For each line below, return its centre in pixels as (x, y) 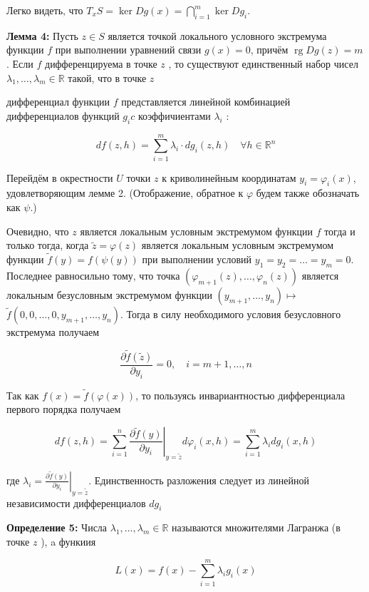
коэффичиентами (174, 115)
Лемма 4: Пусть (42, 35)
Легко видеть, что (45, 10)
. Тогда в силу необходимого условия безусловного (230, 313)
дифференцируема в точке (101, 63)
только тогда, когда (48, 245)
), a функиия (68, 541)
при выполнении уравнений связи (128, 50)
